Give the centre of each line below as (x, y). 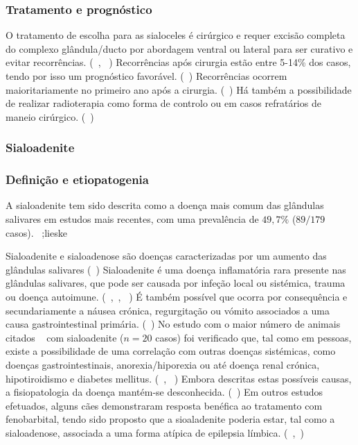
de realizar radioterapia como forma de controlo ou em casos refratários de (163, 103)
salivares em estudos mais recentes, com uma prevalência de (132, 219)
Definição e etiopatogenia (77, 179)
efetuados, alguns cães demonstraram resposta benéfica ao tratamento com (164, 405)
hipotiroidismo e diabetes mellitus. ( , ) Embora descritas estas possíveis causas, (179, 378)
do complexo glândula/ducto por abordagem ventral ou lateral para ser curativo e (179, 48)
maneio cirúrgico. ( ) (50, 116)
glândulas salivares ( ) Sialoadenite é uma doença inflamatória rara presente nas (176, 269)
